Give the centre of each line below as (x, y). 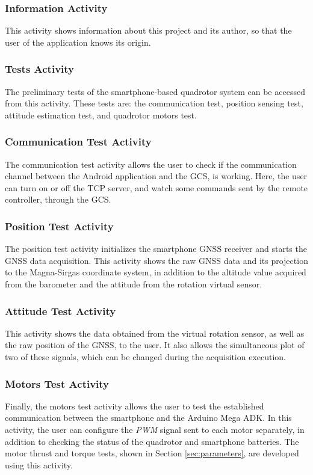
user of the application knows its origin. (78, 42)
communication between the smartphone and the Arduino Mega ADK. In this (148, 418)
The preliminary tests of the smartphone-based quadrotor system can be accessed (155, 91)
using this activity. (39, 464)
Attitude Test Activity (60, 311)
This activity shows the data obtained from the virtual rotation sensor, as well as (155, 333)
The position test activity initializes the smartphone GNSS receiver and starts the (156, 249)
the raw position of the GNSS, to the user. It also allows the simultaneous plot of (155, 345)
